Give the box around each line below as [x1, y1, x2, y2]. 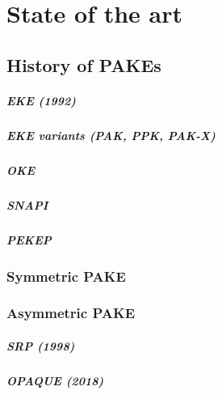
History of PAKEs [6, 52, 161, 77]
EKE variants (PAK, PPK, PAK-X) [6, 126, 216, 143]
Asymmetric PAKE [6, 303, 136, 323]
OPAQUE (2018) [6, 372, 104, 389]
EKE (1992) [6, 91, 76, 108]
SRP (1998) [6, 337, 75, 354]
